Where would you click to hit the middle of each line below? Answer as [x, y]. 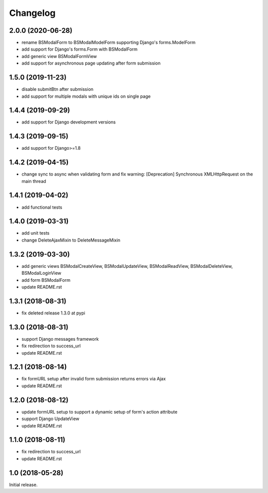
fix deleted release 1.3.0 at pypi [53, 313]
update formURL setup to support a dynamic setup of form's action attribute [100, 412]
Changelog [32, 13]
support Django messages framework [60, 339]
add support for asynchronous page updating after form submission [91, 63]
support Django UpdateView [50, 419]
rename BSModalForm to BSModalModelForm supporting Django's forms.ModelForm [108, 43]
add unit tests [35, 233]
